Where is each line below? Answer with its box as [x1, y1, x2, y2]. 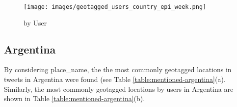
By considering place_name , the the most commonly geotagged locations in [4, 64, 232, 75]
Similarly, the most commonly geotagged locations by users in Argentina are [4, 83, 234, 94]
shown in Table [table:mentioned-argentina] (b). [4, 93, 145, 104]
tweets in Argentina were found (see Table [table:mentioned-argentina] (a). [4, 74, 226, 84]
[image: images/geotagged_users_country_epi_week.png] [24, 3, 207, 10]
